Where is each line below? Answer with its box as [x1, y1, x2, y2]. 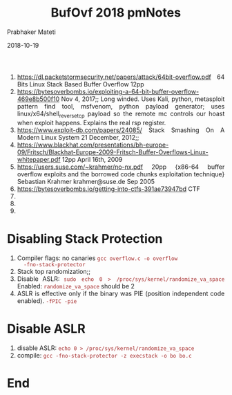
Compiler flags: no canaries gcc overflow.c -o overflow [17, 254, 178, 262]
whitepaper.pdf [17, 155, 61, 163]
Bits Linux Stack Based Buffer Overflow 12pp [17, 80, 144, 88]
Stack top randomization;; [17, 267, 90, 275]
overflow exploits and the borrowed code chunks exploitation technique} [17, 169, 225, 178]
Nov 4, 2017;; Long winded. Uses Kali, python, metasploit [61, 95, 225, 103]
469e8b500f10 [17, 95, 60, 103]
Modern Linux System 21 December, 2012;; [17, 133, 139, 141]
